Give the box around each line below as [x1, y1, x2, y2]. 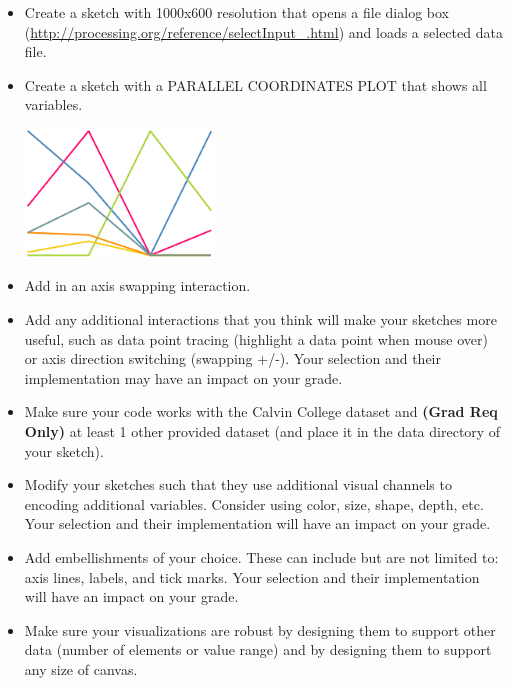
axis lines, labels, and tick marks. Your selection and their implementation [24, 566, 480, 587]
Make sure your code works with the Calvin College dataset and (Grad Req [24, 401, 498, 422]
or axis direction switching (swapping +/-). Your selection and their [24, 348, 442, 369]
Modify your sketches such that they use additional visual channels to [24, 474, 452, 495]
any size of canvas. [24, 658, 138, 679]
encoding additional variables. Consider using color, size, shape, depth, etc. [24, 493, 484, 514]
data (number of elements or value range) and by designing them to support [24, 639, 492, 660]
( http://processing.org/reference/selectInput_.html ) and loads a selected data [24, 21, 503, 42]
